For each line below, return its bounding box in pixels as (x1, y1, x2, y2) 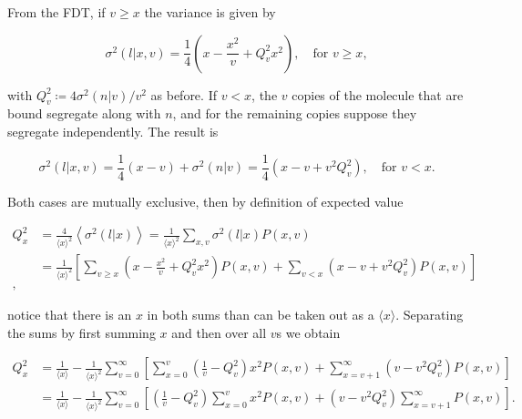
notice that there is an (7, 305, 132, 324)
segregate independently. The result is (7, 121, 219, 140)
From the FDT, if (7, 3, 106, 21)
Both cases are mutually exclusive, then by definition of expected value (7, 191, 404, 210)
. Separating (395, 305, 464, 324)
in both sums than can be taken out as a (147, 305, 374, 324)
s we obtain (276, 322, 341, 342)
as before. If (150, 85, 217, 104)
